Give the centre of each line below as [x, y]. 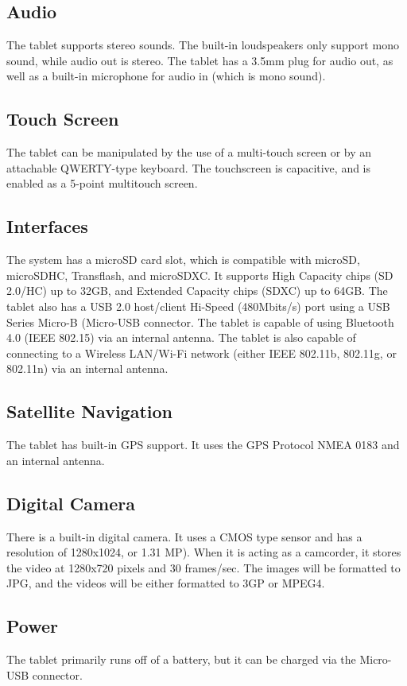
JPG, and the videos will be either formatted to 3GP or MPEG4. [166, 583]
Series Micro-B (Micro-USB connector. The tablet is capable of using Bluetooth [200, 322]
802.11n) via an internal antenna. [87, 368]
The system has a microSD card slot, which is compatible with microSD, [183, 260]
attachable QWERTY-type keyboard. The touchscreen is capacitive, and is [189, 167]
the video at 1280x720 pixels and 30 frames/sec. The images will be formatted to [203, 567]
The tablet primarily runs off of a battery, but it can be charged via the [181, 659]
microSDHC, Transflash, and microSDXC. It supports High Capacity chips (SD [200, 275]
